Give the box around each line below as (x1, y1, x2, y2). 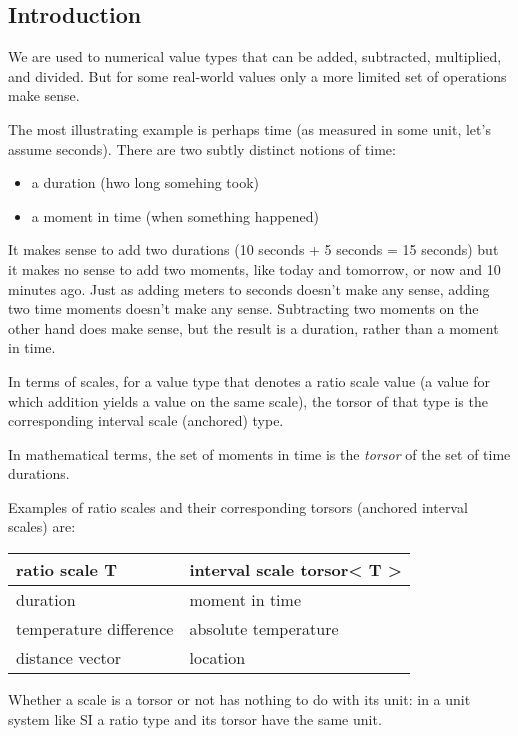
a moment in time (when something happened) (31, 205, 319, 226)
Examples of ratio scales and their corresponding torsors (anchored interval (8, 496, 468, 517)
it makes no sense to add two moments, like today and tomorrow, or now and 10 (8, 258, 501, 279)
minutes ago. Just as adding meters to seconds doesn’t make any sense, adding (8, 278, 490, 299)
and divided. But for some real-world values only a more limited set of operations (8, 65, 507, 86)
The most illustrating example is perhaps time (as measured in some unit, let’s (8, 118, 491, 139)
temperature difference (16, 617, 174, 641)
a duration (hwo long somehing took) (31, 172, 260, 193)
